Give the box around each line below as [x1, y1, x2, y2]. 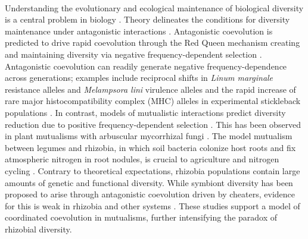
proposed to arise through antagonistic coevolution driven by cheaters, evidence [5, 188, 295, 200]
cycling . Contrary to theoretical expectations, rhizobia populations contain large [5, 164, 300, 177]
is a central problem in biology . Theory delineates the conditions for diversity [5, 13, 290, 26]
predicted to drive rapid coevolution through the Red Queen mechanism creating [5, 36, 300, 49]
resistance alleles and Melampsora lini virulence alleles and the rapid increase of [5, 83, 296, 95]
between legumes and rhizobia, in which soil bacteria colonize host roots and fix [5, 141, 296, 153]
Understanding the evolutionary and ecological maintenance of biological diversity [5, 1, 304, 14]
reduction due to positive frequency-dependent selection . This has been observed [5, 118, 301, 130]
